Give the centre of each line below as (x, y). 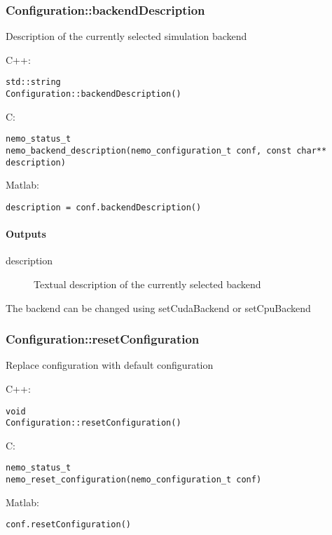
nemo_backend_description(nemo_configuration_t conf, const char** (166, 150)
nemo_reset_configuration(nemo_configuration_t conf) (134, 480)
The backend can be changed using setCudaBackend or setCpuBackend (158, 307)
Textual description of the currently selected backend (147, 284)
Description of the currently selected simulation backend (126, 36)
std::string (33, 82)
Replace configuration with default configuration (110, 365)
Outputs (26, 234)
